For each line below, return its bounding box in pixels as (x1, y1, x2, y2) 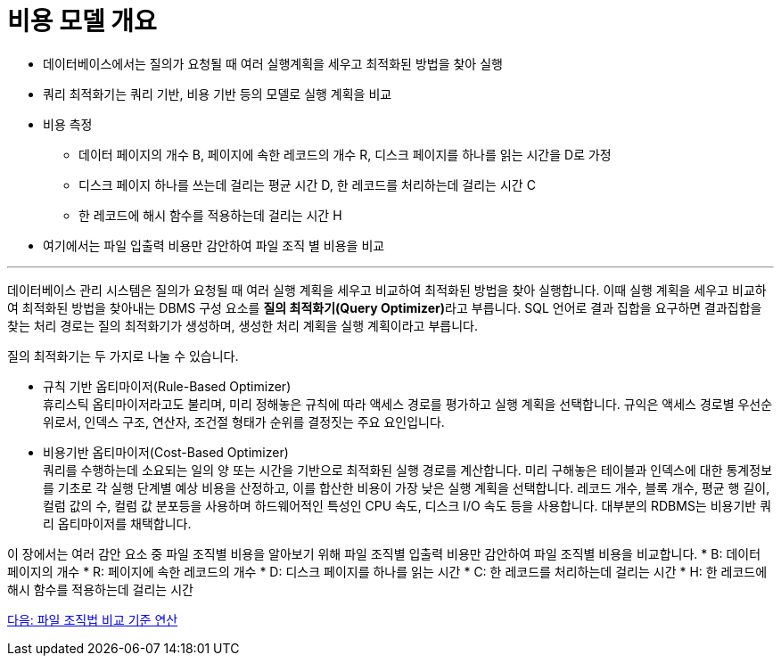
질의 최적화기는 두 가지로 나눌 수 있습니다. (7, 348, 239, 364)
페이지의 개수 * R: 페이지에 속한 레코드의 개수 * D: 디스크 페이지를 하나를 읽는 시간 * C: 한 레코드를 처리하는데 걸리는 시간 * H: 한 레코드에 (7, 563, 768, 579)
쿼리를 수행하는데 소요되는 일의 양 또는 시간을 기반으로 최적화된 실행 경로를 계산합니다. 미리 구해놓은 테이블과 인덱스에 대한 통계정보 (43, 462, 773, 478)
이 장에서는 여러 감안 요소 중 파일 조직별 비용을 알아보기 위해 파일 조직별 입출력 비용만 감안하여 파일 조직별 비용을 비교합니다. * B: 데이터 (7, 545, 761, 561)
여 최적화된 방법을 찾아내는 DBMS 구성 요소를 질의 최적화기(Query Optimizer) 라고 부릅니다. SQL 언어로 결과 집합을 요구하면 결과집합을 (7, 299, 762, 315)
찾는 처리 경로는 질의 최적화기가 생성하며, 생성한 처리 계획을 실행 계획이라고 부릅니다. (7, 317, 478, 333)
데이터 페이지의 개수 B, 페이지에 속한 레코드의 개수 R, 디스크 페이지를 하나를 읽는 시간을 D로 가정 (78, 146, 612, 162)
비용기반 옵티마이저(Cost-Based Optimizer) (43, 444, 289, 460)
